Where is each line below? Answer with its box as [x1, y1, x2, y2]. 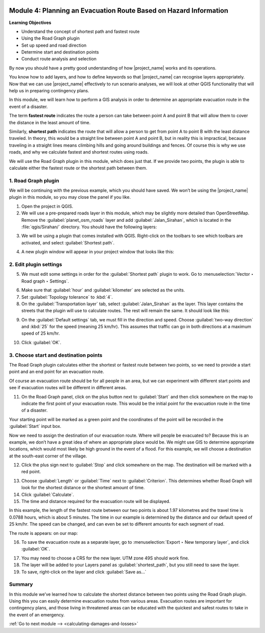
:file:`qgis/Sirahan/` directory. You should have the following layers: [21, 224, 157, 230]
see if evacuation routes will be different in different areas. [9, 385, 127, 391]
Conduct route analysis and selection [21, 56, 97, 62]
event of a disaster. [9, 104, 48, 109]
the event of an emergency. [9, 611, 65, 618]
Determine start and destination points [21, 49, 99, 55]
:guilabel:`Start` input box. [9, 423, 61, 429]
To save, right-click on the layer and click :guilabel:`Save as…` [21, 569, 147, 575]
